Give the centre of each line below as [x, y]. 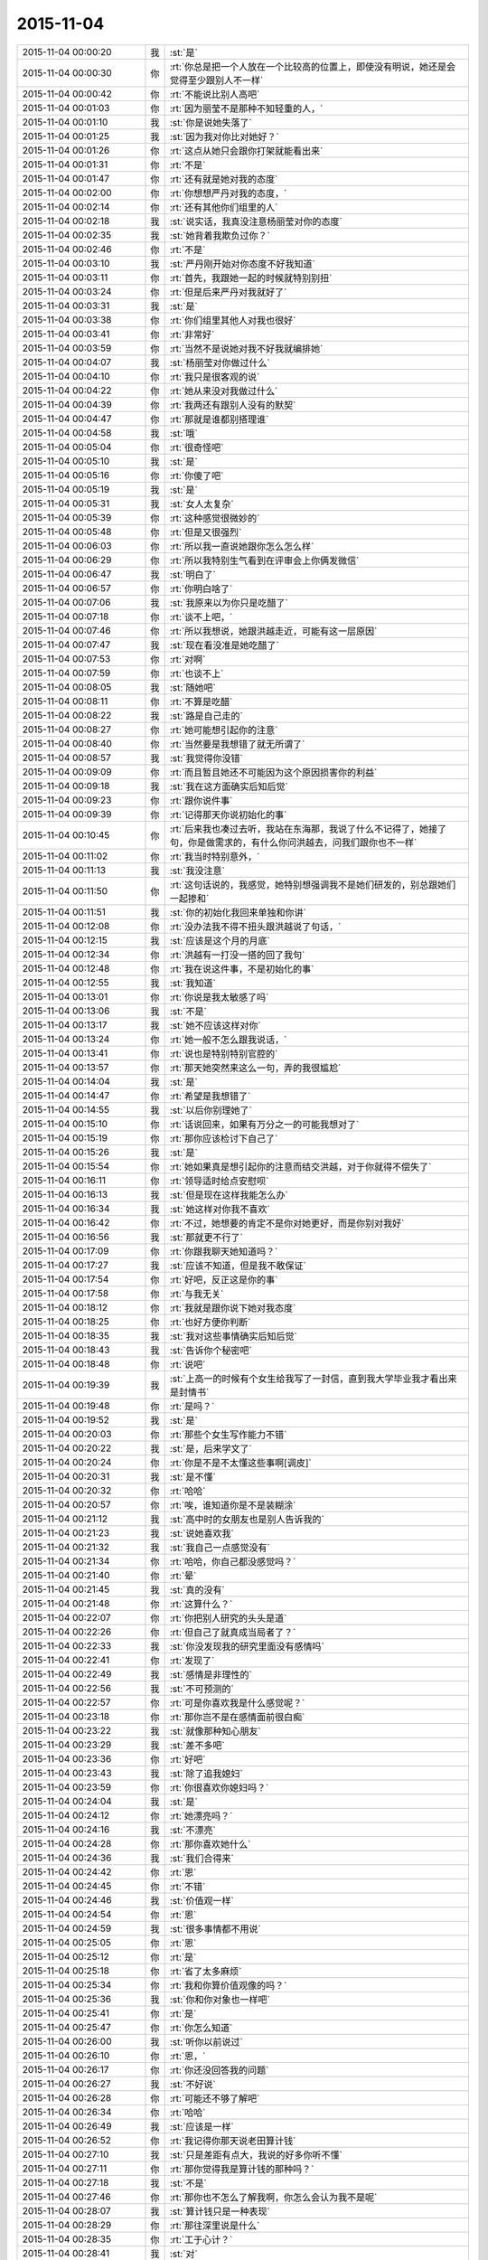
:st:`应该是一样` [202, 2126]
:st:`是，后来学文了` [211, 1448]
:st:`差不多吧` [197, 1745]
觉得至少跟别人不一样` [216, 80]
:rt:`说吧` [188, 1364]
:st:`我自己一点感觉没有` [220, 1548]
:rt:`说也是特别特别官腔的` [224, 1053]
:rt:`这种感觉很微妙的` [215, 518]
